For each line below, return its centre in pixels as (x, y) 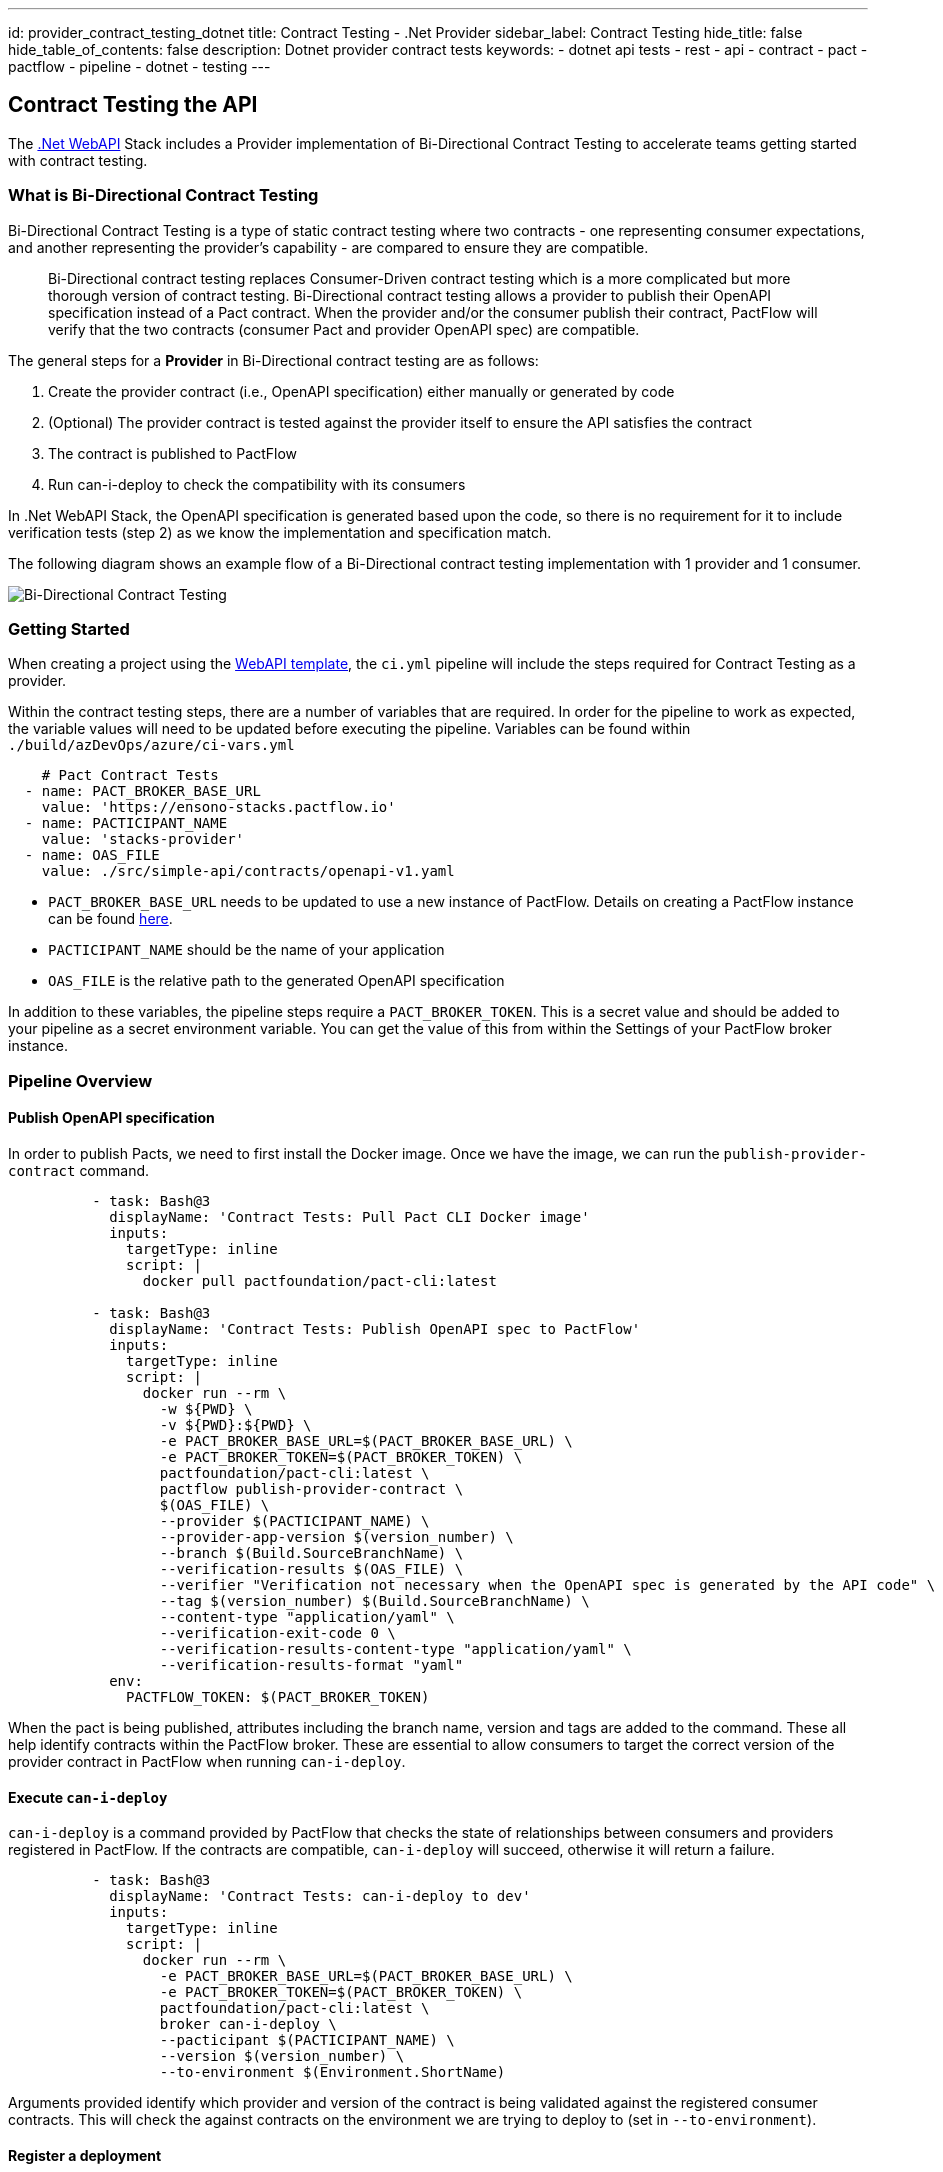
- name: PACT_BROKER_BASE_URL (142, 791)
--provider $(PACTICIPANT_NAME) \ (294, 1520)
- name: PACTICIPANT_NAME (126, 823)
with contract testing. (78, 160)
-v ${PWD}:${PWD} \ (235, 1424)
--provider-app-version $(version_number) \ (336, 1536)
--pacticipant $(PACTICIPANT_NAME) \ (307, 2040)
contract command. (79, 1170)
